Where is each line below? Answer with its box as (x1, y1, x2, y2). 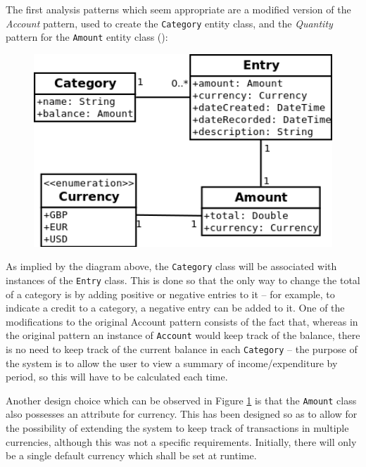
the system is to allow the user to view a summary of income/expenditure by (6, 355, 338, 370)
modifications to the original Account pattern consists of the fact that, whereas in (6, 314, 358, 328)
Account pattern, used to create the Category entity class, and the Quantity (6, 15, 333, 30)
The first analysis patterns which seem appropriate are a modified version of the (6, 2, 351, 16)
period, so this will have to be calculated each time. (6, 369, 228, 384)
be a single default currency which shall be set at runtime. (6, 448, 257, 463)
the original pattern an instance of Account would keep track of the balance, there (6, 328, 360, 343)
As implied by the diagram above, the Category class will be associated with (6, 259, 337, 274)
